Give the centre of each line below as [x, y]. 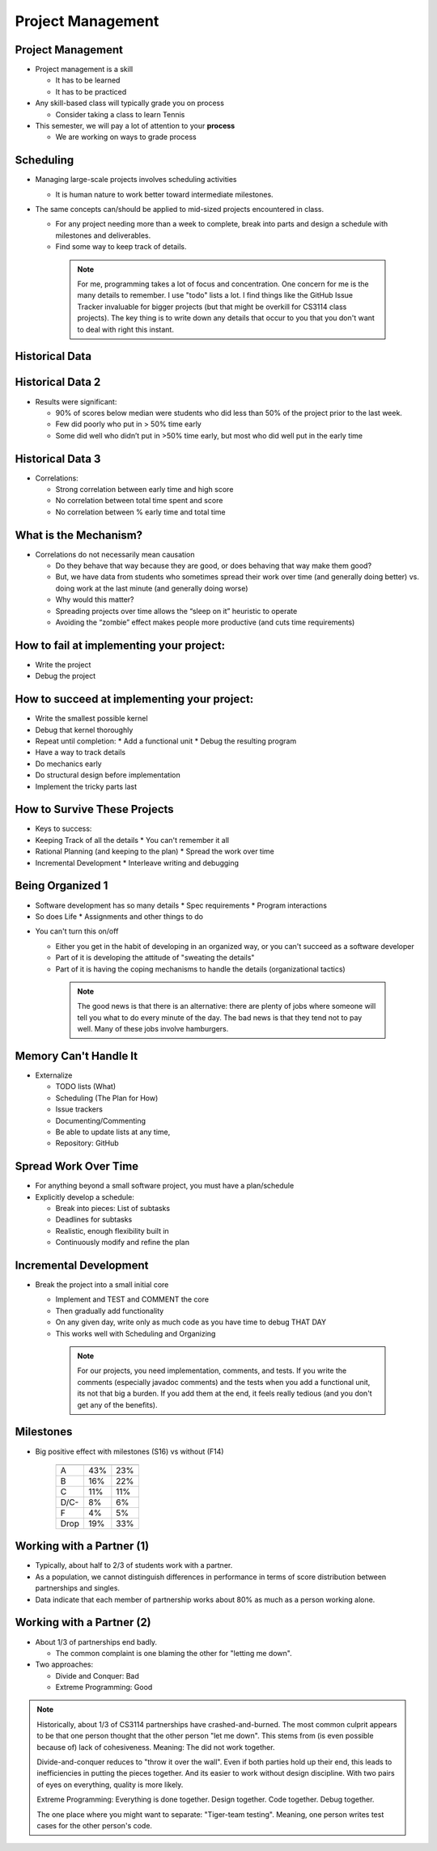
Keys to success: [64, 828]
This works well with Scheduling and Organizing [136, 1333]
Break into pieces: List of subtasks [113, 1209]
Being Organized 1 [62, 886]
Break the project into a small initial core [102, 1285]
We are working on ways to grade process [126, 137]
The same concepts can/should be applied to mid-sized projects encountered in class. [179, 210]
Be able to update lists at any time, [113, 1132]
